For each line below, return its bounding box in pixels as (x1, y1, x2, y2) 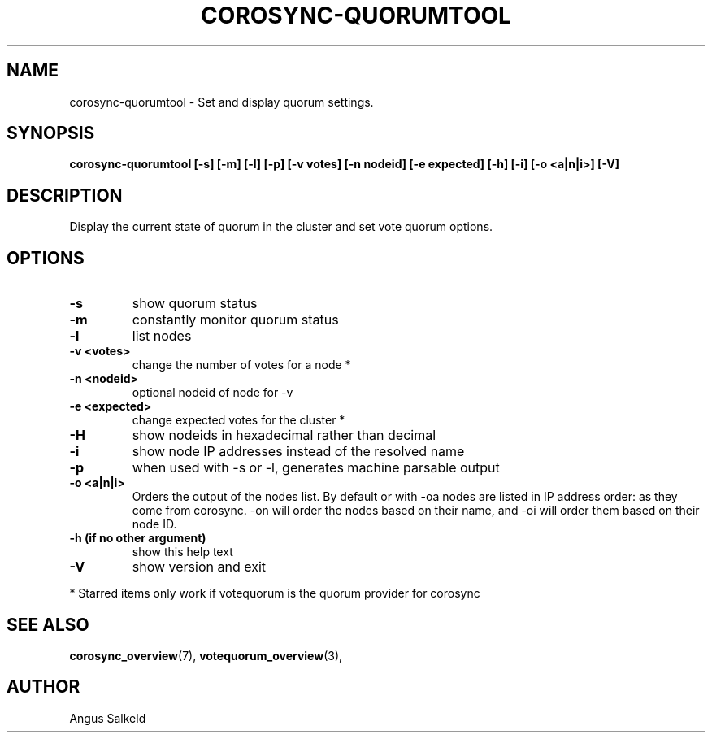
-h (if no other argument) (69, 531, 206, 546)
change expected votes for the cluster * (132, 413, 345, 428)
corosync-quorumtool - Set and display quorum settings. (69, 94, 374, 109)
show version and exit (132, 559, 267, 576)
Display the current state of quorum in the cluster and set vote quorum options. (69, 220, 493, 234)
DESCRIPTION (7, 185, 123, 206)
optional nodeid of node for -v (132, 385, 293, 400)
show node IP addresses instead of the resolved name (132, 443, 465, 460)
